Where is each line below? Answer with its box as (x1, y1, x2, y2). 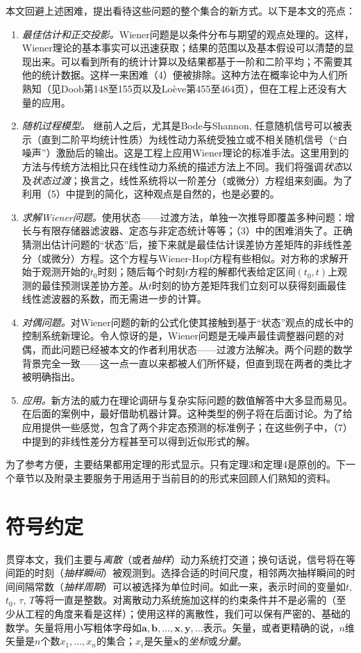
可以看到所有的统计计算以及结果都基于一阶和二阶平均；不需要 (60, 54, 343, 68)
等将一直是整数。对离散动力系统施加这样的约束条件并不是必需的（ (35, 592, 337, 607)
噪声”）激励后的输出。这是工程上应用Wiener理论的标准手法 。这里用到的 (22, 145, 349, 160)
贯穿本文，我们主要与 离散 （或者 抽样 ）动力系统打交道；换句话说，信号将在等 (6, 551, 355, 566)
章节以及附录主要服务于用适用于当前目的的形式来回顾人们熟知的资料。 (15, 470, 336, 485)
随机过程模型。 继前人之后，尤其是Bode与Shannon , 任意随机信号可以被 (22, 118, 343, 133)
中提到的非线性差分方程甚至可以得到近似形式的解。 (22, 433, 255, 448)
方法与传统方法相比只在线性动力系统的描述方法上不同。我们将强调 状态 (22, 159, 343, 173)
